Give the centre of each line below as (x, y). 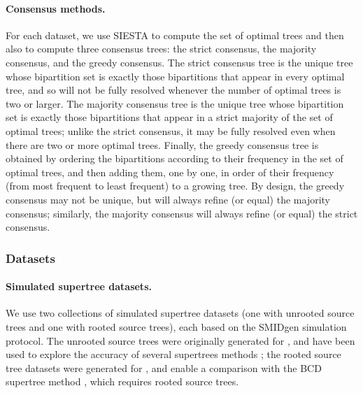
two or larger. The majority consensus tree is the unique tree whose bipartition (175, 103)
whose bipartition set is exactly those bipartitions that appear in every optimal (175, 76)
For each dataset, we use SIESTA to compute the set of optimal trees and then (175, 35)
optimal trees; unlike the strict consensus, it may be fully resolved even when (171, 130)
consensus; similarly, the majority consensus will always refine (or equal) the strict (182, 213)
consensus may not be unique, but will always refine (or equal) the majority (168, 199)
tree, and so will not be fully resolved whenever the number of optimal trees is (173, 90)
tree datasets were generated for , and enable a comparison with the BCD (164, 367)
